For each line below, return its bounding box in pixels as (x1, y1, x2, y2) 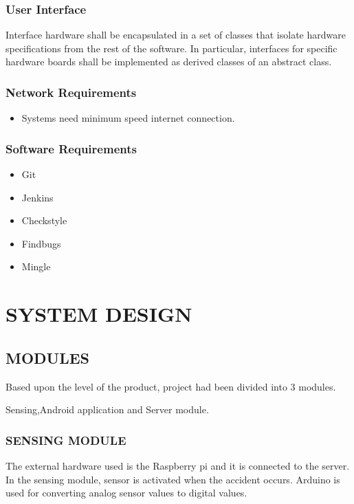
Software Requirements (5, 140, 137, 157)
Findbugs (21, 236, 61, 250)
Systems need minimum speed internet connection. (21, 111, 235, 125)
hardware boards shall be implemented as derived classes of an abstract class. (5, 54, 332, 69)
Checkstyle (21, 213, 67, 228)
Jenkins (21, 190, 54, 204)
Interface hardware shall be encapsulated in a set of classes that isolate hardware (5, 28, 346, 42)
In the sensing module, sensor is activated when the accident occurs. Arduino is (5, 472, 340, 486)
